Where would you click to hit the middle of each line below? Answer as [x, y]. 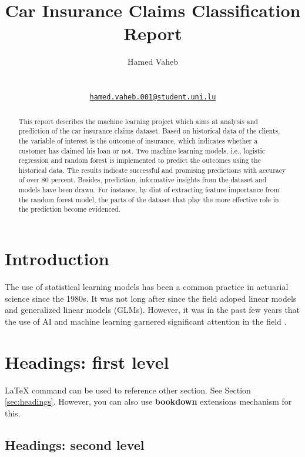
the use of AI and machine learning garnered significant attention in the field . [146, 321]
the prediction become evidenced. [69, 209]
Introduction [57, 258]
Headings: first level [87, 361]
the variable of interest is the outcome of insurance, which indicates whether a [138, 140]
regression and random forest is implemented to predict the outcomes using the [140, 160]
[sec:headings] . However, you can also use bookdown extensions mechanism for [148, 401]
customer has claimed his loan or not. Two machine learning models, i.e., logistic [142, 150]
